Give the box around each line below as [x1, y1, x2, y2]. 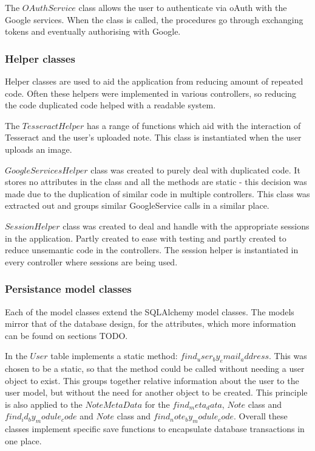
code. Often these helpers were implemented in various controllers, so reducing [5, 86, 297, 99]
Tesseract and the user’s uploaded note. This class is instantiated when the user [5, 131, 302, 144]
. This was [269, 349, 307, 362]
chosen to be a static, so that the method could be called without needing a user [5, 362, 305, 375]
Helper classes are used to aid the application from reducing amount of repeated [5, 75, 303, 87]
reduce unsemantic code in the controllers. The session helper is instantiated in [5, 243, 299, 256]
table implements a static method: [50, 349, 178, 362]
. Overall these [233, 410, 288, 422]
